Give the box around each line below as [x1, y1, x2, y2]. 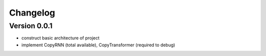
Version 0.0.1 [9, 21, 53, 30]
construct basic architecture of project [21, 35, 100, 41]
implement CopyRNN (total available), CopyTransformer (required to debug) [21, 42, 175, 48]
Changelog [9, 7, 55, 18]
